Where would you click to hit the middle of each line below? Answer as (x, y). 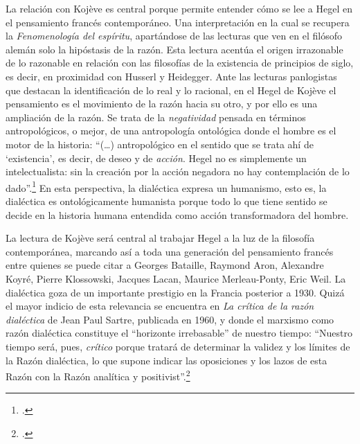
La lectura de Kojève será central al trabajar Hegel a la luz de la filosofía (160, 238)
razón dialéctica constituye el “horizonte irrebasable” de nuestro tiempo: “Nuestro (179, 333)
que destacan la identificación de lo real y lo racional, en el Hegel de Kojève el (171, 90)
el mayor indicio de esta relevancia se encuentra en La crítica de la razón (160, 306)
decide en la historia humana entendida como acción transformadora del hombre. (177, 214)
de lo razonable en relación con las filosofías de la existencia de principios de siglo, (180, 63)
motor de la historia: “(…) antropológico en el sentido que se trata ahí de (160, 144)
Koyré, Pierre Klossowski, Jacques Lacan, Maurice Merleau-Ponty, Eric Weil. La (176, 278)
